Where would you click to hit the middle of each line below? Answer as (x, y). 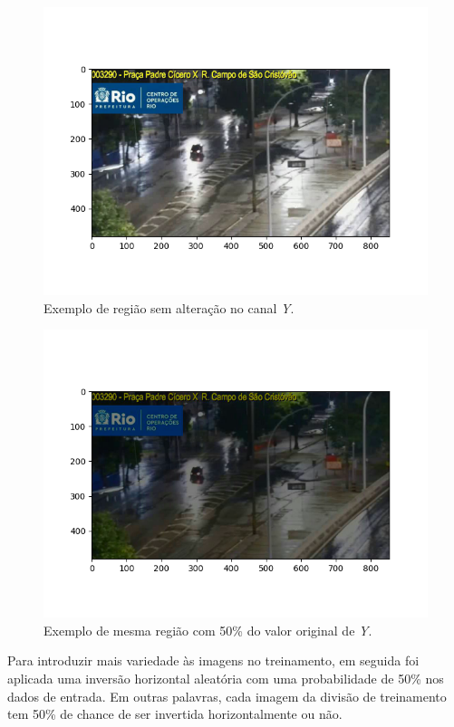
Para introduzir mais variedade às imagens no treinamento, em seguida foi (213, 660)
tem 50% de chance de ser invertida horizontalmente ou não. (175, 714)
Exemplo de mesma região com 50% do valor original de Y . (208, 630)
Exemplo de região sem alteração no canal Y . (169, 307)
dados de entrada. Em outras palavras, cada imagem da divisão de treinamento (227, 696)
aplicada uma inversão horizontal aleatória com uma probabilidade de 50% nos (226, 678)
